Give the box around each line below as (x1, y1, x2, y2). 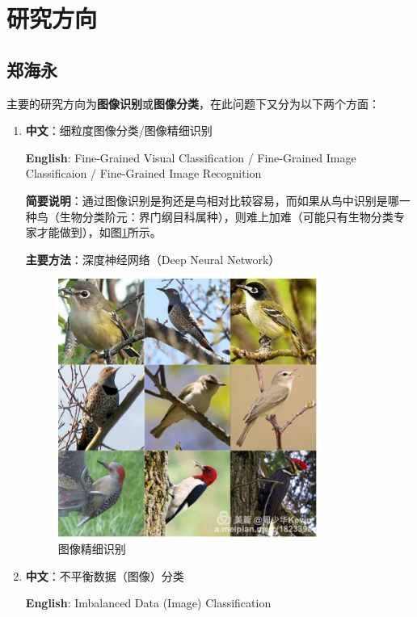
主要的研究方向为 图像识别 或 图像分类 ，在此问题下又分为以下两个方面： (6, 94, 380, 111)
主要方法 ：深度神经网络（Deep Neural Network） (25, 250, 280, 267)
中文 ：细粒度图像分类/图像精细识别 (25, 122, 213, 139)
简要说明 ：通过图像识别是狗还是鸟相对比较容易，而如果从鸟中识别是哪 (25, 191, 399, 208)
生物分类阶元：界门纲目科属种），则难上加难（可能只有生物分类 (59, 208, 394, 225)
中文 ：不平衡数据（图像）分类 (25, 567, 184, 584)
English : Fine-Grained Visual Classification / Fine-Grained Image (25, 149, 356, 166)
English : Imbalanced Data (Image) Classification (25, 594, 272, 611)
